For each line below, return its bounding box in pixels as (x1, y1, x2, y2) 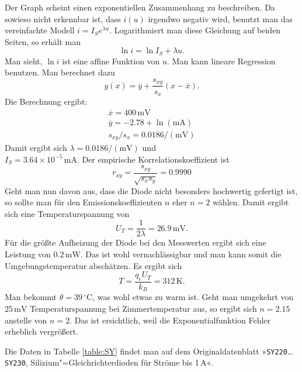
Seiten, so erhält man (5, 35, 81, 47)
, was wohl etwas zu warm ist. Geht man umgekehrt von (92, 291, 294, 303)
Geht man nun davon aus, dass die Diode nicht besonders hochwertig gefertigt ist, (5, 184, 298, 197)
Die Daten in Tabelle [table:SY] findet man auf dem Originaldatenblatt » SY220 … (5, 345, 293, 357)
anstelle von (5, 314, 47, 326)
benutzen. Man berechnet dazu (5, 66, 115, 78)
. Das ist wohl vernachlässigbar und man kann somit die (80, 247, 282, 260)
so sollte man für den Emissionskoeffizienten (5, 196, 162, 208)
